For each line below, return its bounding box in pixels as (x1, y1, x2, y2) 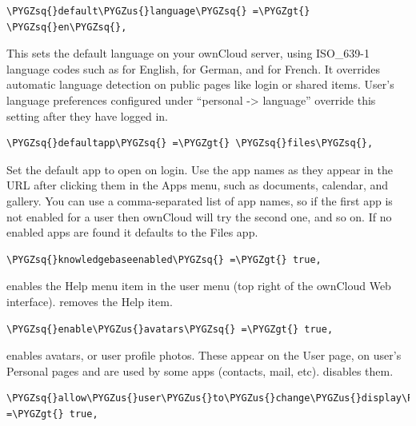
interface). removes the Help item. (6, 293, 173, 309)
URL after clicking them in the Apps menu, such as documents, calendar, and (6, 177, 389, 193)
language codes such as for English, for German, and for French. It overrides (6, 60, 381, 77)
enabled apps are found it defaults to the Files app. (6, 224, 258, 241)
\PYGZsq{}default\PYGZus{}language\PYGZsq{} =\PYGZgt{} (6, 6, 310, 17)
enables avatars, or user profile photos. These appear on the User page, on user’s (6, 347, 402, 364)
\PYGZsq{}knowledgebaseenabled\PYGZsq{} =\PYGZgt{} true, (6, 253, 322, 265)
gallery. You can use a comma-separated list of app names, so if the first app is (6, 192, 393, 209)
